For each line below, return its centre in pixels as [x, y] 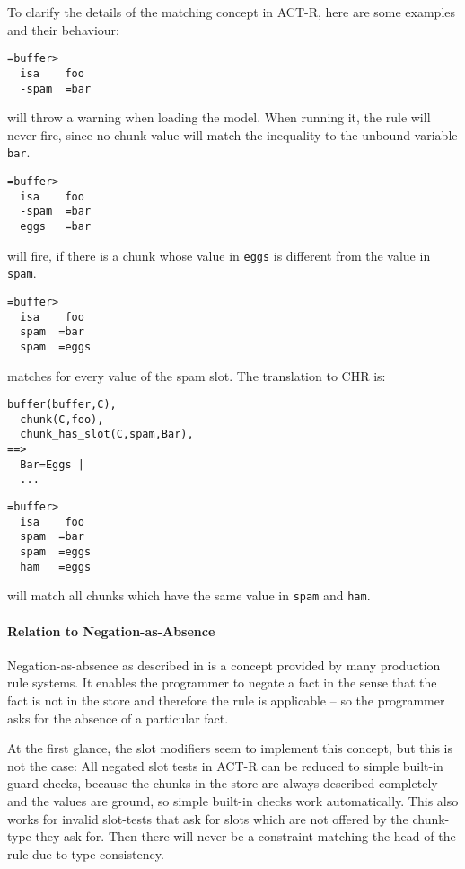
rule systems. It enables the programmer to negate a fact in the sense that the [222, 683]
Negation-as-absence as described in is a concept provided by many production [224, 665]
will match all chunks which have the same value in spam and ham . [189, 595]
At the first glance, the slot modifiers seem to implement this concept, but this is [230, 748]
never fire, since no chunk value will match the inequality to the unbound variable [232, 134]
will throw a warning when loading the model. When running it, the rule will [219, 117]
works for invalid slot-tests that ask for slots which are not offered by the [208, 818]
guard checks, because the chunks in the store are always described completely [223, 783]
